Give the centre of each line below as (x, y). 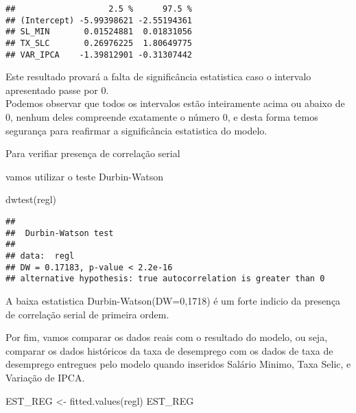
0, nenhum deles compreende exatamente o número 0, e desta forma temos (162, 117)
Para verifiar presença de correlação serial (93, 153)
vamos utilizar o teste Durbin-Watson (84, 176)
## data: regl (40, 256)
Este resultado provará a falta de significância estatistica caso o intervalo (158, 76)
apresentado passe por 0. (57, 90)
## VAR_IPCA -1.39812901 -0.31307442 (99, 55)
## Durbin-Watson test (60, 233)
